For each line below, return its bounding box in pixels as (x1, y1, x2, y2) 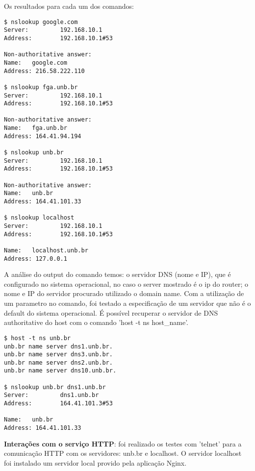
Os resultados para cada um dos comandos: (4, 1, 134, 11)
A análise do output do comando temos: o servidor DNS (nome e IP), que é (4, 269, 231, 279)
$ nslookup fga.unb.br (4, 83, 78, 91)
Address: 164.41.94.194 (4, 132, 81, 140)
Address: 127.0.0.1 (4, 255, 67, 262)
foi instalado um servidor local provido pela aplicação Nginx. (4, 457, 187, 468)
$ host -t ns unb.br (4, 334, 71, 342)
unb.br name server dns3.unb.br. (4, 351, 113, 358)
